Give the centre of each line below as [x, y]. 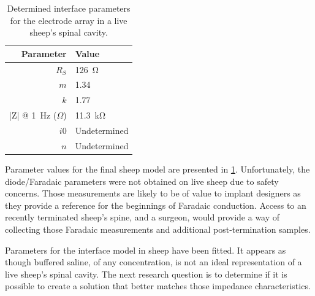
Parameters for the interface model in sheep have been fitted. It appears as [146, 250]
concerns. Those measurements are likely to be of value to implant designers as [153, 193]
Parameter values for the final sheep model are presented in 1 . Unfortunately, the [157, 169]
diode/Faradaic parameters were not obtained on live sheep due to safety [142, 181]
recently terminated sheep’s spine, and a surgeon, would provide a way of [142, 217]
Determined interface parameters [69, 8]
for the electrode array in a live [69, 20]
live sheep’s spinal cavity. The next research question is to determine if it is [146, 274]
